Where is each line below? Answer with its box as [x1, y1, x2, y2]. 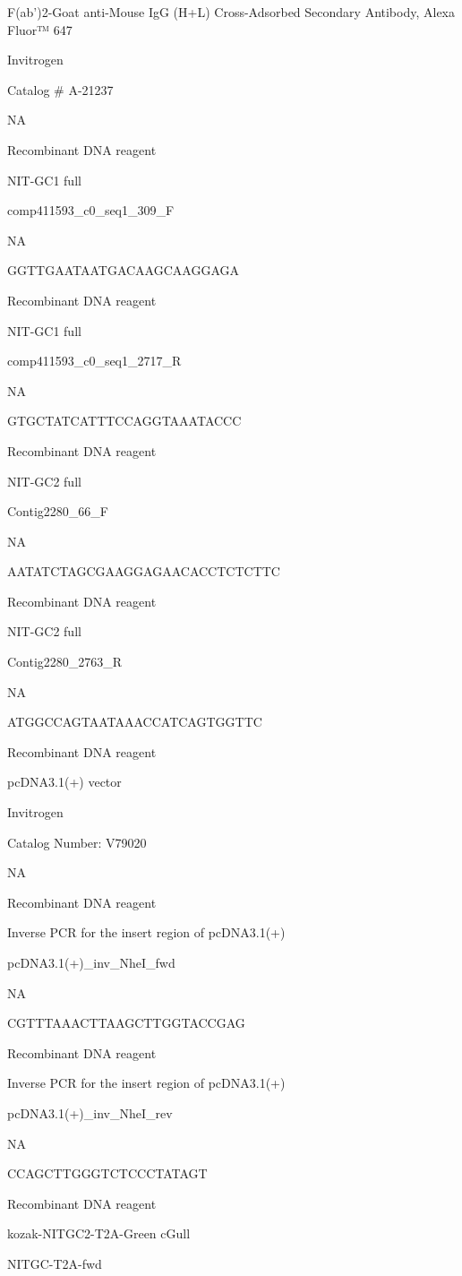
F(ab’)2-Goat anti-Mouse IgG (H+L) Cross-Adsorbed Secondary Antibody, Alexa [7, 3, 455, 21]
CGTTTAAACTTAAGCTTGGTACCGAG [7, 1013, 245, 1032]
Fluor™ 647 [7, 20, 73, 39]
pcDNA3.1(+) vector [7, 772, 122, 791]
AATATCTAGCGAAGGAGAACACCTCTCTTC [7, 562, 280, 581]
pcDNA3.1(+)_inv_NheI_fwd [7, 953, 175, 971]
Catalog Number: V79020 [7, 832, 147, 851]
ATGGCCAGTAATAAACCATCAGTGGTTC [7, 712, 262, 731]
